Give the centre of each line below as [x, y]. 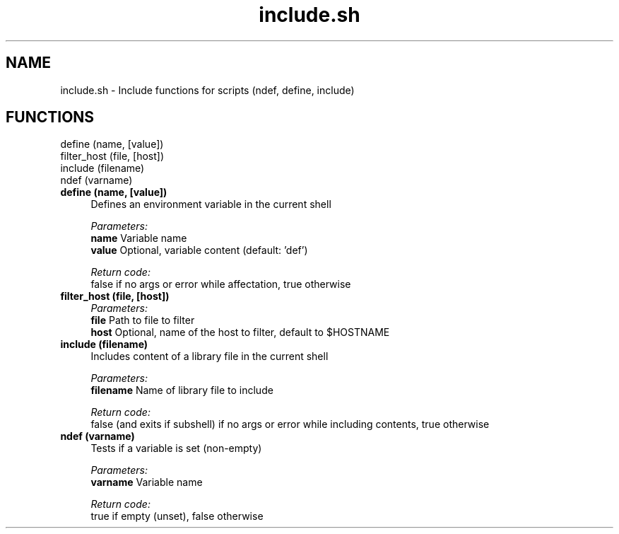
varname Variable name [147, 482]
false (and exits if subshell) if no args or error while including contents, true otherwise [290, 424]
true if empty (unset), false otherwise [177, 516]
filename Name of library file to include [182, 390]
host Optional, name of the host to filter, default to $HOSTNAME [240, 332]
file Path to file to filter [143, 320]
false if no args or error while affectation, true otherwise [221, 284]
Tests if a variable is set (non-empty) [176, 448]
